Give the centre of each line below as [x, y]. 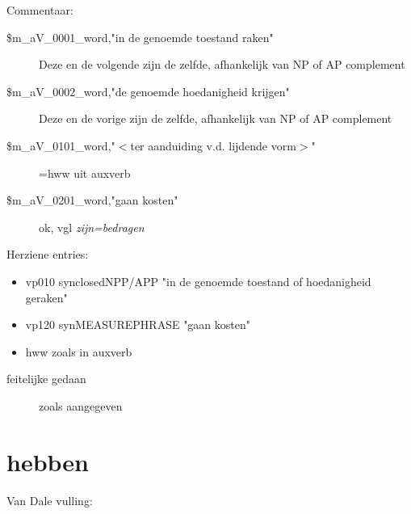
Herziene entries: [48, 254]
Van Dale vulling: [50, 500]
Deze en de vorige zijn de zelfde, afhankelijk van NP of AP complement [216, 118]
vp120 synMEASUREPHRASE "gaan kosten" [138, 324]
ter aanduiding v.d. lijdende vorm [213, 145]
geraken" [46, 297]
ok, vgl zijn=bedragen [92, 227]
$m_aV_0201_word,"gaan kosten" [92, 200]
